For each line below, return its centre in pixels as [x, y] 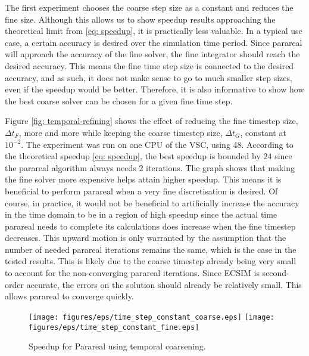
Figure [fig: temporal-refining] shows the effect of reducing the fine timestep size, [152, 121]
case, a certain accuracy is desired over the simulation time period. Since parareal [154, 42]
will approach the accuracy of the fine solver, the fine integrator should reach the [152, 54]
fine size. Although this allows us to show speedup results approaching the [140, 19]
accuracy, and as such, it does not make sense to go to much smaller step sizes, [149, 77]
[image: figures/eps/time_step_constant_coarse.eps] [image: [152, 317]
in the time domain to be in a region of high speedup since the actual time [141, 214]
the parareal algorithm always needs [71, 167]
